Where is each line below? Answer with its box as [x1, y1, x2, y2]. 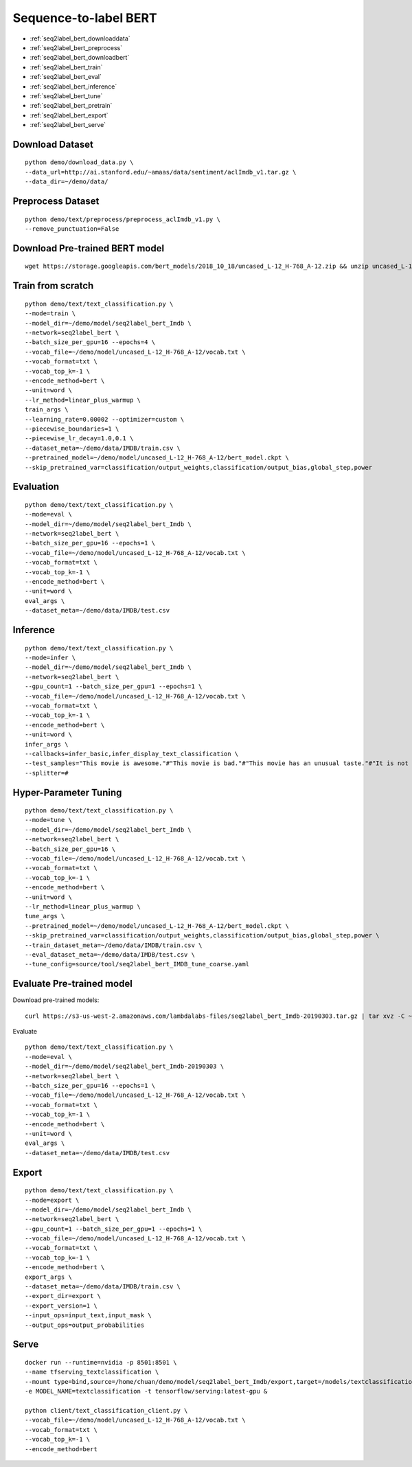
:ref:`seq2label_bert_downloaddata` [30, 34, 130, 43]
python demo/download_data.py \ [25, 159, 134, 166]
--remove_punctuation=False [25, 225, 119, 233]
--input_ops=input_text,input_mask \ [25, 1312, 152, 1319]
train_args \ [25, 406, 69, 413]
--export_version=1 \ [25, 1301, 98, 1310]
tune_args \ [25, 912, 65, 920]
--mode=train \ [25, 310, 76, 317]
